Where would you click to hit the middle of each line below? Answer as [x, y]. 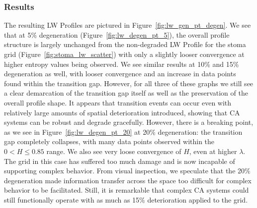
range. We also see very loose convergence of [114, 151]
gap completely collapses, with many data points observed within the [109, 141]
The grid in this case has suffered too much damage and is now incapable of [120, 161]
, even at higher [213, 151]
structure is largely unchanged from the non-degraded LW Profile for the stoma [125, 44]
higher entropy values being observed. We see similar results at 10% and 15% [122, 64]
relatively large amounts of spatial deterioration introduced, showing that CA [122, 112]
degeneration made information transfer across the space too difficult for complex [128, 180]
